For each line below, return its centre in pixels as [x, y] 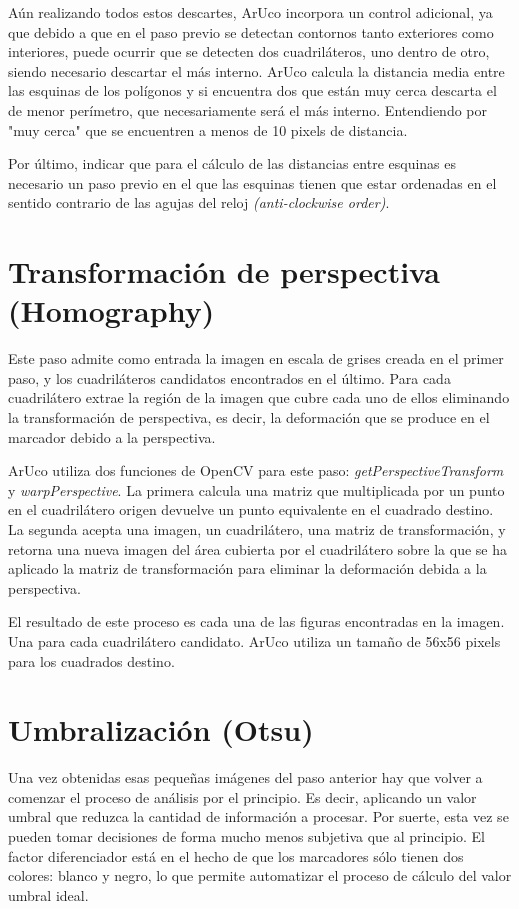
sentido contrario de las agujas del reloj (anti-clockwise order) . [199, 202]
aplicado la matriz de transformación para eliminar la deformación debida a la [247, 568]
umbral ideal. [48, 894]
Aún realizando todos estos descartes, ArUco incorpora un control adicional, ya [250, 12]
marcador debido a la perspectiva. [112, 436]
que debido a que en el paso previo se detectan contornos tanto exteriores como [251, 31]
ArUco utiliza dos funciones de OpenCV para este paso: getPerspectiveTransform [256, 470]
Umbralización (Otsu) [161, 729]
